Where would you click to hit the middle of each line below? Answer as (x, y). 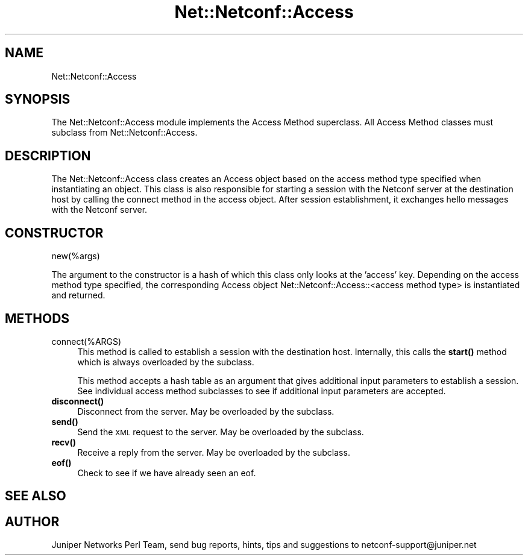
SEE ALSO (36, 496)
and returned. (78, 295)
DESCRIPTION (48, 156)
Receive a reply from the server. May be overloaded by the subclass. (214, 452)
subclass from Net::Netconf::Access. (124, 133)
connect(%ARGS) (86, 341)
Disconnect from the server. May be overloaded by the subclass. (206, 411)
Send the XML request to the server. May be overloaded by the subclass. (221, 432)
